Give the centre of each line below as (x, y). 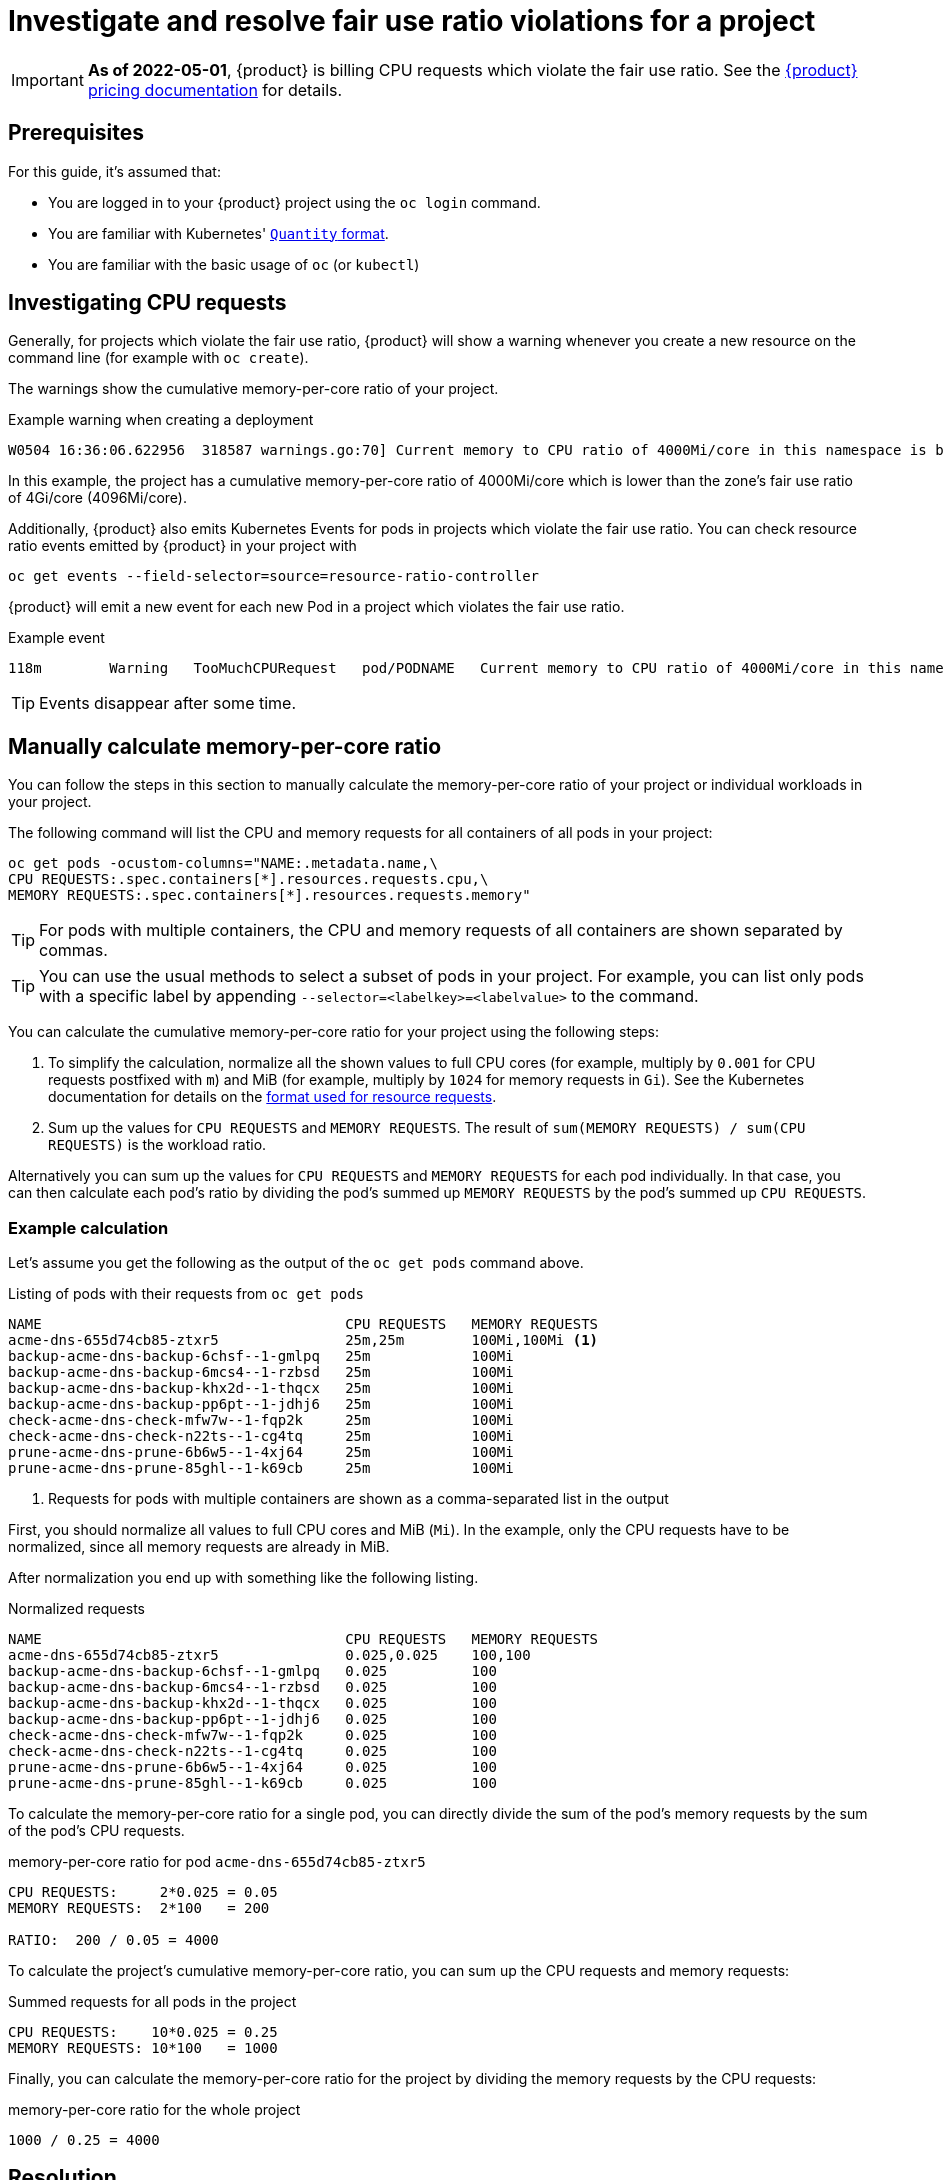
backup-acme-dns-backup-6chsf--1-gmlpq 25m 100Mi (261, 1356)
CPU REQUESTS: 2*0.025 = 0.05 (143, 1892)
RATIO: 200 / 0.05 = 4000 (113, 1940)
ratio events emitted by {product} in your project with (182, 546)
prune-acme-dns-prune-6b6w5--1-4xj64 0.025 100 (252, 1767)
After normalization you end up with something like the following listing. (243, 1578)
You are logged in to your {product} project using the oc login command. (294, 202)
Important (47, 79)
